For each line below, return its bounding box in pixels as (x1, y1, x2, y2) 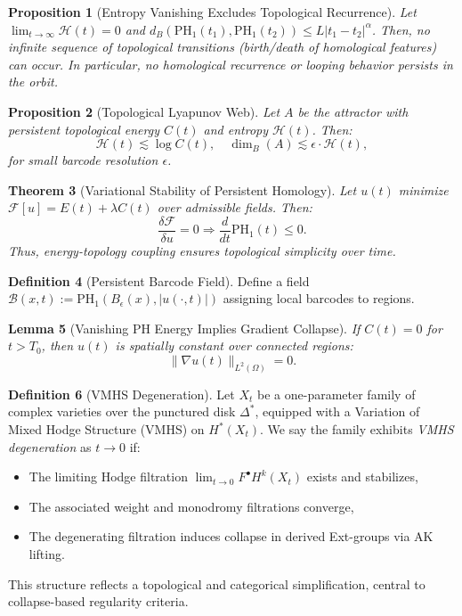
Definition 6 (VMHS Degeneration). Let (8, 384, 235, 403)
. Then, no (371, 20, 430, 38)
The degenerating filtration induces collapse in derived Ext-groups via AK (28, 527, 434, 546)
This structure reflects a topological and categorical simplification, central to (8, 574, 426, 593)
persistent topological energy (8, 119, 159, 138)
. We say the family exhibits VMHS (260, 420, 454, 439)
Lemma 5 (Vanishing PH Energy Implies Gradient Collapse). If (8, 318, 361, 337)
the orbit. (8, 72, 58, 91)
